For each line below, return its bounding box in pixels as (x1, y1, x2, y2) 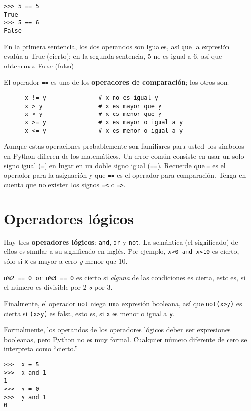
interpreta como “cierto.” (4, 343, 78, 354)
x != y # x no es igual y (24, 94, 158, 102)
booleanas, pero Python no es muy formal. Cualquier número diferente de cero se (4, 334, 247, 344)
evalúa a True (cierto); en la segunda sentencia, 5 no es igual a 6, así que (4, 51, 222, 61)
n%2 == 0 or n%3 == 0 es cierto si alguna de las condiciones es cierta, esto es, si (4, 272, 246, 282)
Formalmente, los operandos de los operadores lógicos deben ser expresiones (4, 324, 231, 335)
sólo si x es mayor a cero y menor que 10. (4, 255, 128, 266)
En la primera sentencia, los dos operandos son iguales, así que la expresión (4, 41, 230, 51)
